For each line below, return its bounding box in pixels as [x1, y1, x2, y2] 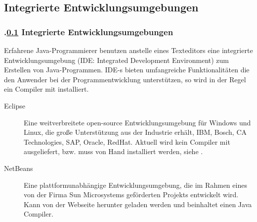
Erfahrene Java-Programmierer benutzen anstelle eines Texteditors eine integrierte [4, 45, 253, 55]
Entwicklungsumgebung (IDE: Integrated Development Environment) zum [4, 55, 229, 65]
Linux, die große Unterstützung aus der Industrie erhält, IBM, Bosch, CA [24, 127, 247, 137]
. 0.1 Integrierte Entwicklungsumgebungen [4, 25, 173, 38]
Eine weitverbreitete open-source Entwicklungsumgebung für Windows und [24, 117, 251, 127]
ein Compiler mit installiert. [4, 84, 89, 94]
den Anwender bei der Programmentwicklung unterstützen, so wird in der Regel [4, 74, 246, 84]
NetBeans [4, 163, 33, 173]
